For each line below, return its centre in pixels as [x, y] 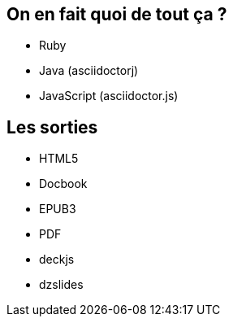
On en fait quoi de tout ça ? [117, 14]
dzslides [61, 285]
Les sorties [52, 127]
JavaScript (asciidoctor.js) [109, 96]
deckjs [57, 260]
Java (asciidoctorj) [89, 71]
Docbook [63, 184]
